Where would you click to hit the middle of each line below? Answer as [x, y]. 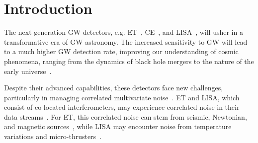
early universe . [28, 71]
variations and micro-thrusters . [53, 136]
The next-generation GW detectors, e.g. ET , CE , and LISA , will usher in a [124, 32]
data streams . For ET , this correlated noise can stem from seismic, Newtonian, [126, 116]
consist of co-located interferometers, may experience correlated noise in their [122, 107]
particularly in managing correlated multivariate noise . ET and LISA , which [122, 97]
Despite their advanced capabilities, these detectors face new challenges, [114, 88]
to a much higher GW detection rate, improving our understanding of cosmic [121, 51]
